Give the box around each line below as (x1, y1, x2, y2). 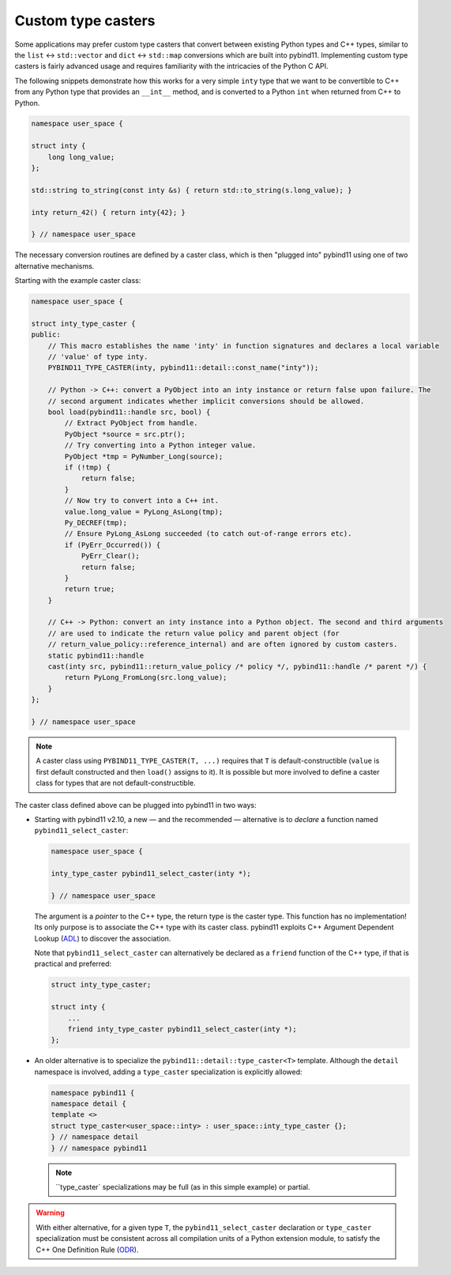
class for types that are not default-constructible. (36, 779, 197, 788)
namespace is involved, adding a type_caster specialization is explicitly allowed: (34, 1067, 303, 1077)
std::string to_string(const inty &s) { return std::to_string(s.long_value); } (31, 186, 352, 194)
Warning (36, 1208, 65, 1217)
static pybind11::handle (47, 651, 145, 660)
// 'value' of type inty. (47, 353, 148, 361)
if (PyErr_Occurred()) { (64, 540, 161, 549)
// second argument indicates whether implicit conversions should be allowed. (47, 396, 365, 406)
